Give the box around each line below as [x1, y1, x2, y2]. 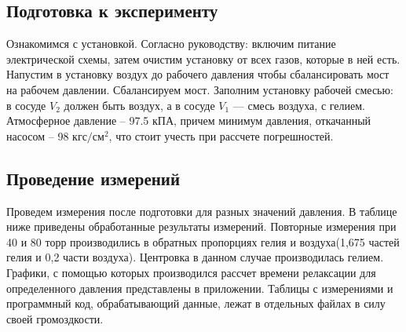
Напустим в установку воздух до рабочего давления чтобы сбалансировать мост [6, 66, 390, 82]
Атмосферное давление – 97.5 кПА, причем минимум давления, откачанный [6, 112, 371, 129]
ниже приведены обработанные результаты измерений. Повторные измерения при [6, 218, 397, 235]
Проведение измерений [6, 166, 181, 190]
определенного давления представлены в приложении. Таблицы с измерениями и [6, 279, 393, 296]
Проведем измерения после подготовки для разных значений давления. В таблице [6, 202, 397, 219]
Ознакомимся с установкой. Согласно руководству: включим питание [6, 35, 336, 52]
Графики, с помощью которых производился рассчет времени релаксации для [6, 264, 376, 280]
